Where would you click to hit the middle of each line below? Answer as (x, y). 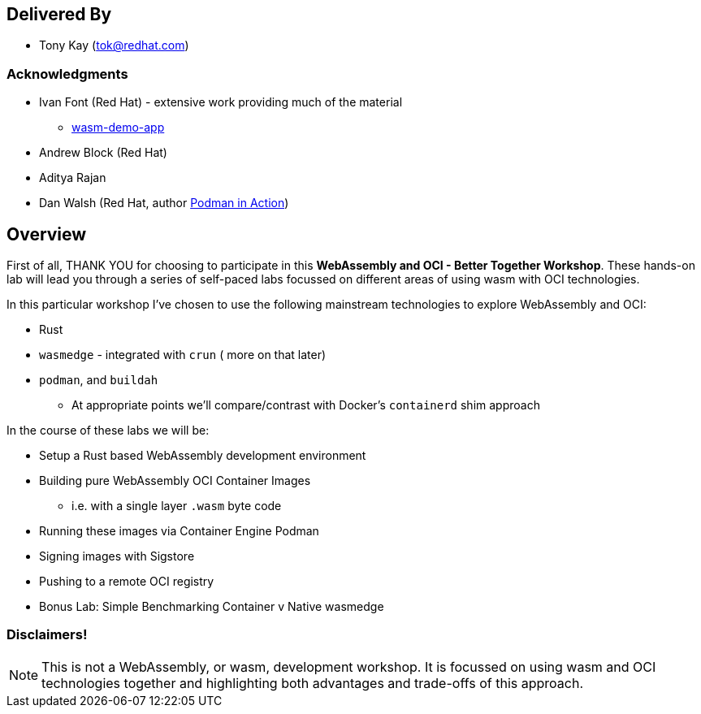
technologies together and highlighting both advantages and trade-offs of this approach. (312, 683)
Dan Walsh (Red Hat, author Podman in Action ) (164, 203)
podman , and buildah (99, 380)
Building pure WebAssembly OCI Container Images (175, 481)
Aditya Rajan (73, 178)
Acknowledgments (67, 74)
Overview (47, 234)
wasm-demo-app (118, 128)
